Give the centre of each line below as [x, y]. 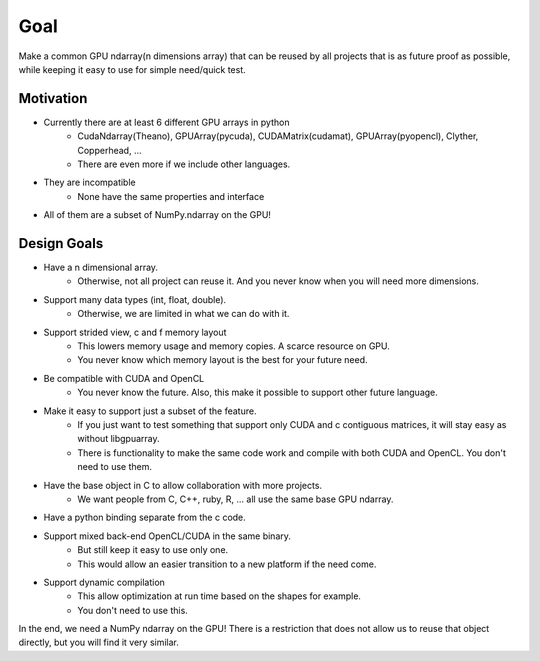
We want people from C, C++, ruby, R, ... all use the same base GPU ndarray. [235, 499]
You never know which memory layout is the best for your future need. [223, 360]
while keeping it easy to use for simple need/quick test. [132, 69]
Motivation [53, 98]
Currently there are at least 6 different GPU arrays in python [166, 122]
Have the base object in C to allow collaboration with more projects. [183, 485]
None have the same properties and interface [171, 196]
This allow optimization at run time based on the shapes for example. [219, 596]
